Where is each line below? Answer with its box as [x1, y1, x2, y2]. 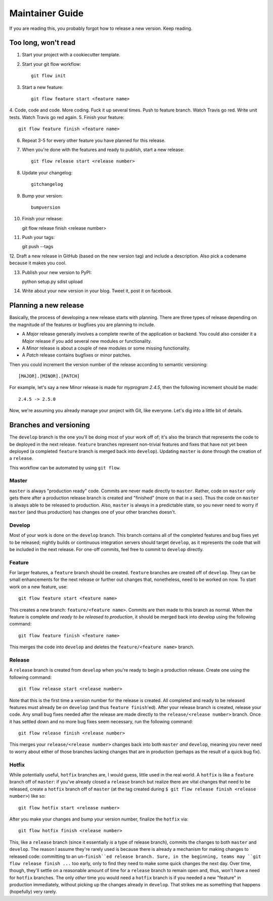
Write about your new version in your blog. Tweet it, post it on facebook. [22, 288, 173, 294]
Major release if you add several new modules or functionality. [22, 338, 152, 344]
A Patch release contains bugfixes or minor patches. [22, 352, 131, 358]
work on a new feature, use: [9, 583, 68, 590]
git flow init [31, 73, 66, 79]
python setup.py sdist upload [22, 279, 83, 285]
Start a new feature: [22, 84, 63, 90]
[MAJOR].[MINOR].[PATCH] [18, 373, 80, 379]
